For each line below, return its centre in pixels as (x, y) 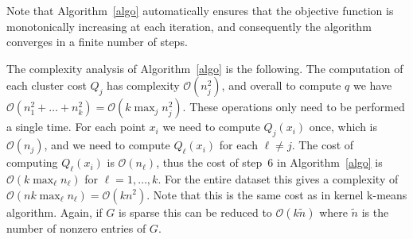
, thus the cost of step (209, 162)
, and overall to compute (281, 85)
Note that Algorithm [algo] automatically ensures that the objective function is (200, 10)
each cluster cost (47, 85)
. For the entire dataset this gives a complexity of (278, 178)
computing (32, 162)
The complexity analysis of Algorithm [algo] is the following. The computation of (205, 68)
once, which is (343, 127)
